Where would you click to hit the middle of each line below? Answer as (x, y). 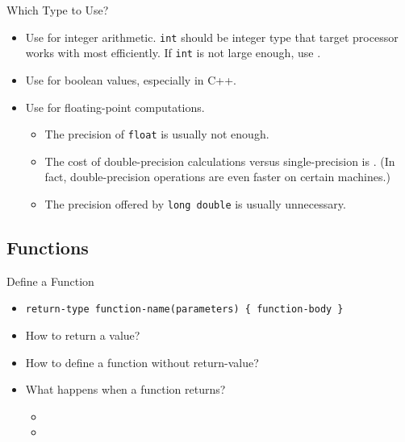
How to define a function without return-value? (142, 362)
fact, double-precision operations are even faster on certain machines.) (217, 177)
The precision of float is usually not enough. (157, 134)
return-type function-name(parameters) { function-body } (184, 310)
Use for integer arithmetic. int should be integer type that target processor (212, 37)
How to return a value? (83, 335)
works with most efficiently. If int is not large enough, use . (173, 53)
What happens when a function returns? (125, 389)
